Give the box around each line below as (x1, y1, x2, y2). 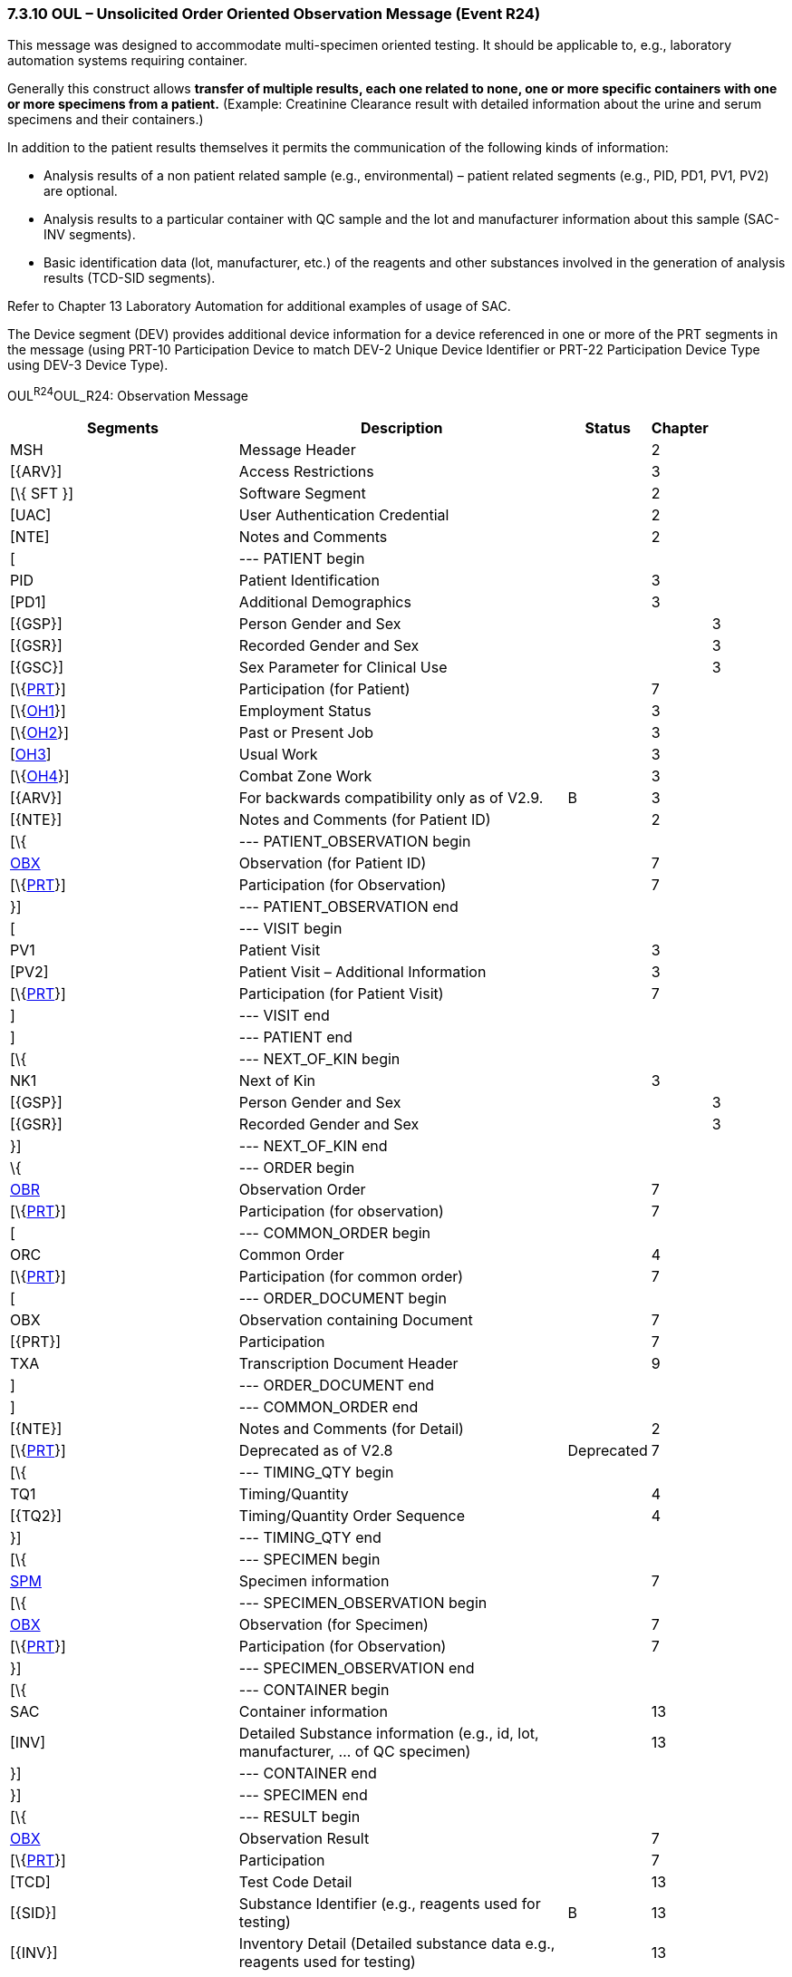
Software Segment (238, 484, 366, 503)
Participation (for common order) (238, 1267, 464, 1286)
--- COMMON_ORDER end (238, 1398, 419, 1417)
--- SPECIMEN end (238, 1786, 368, 1805)
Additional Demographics (238, 593, 411, 612)
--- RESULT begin (238, 1807, 361, 1827)
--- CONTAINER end (238, 1764, 377, 1783)
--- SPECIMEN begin (238, 1550, 381, 1569)
